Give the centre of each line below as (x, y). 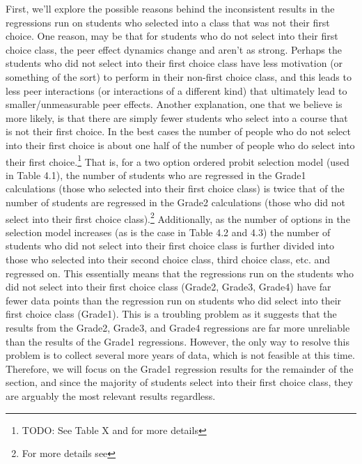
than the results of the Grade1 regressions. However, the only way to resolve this (178, 341)
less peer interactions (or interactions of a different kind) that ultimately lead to (176, 90)
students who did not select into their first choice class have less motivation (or (174, 63)
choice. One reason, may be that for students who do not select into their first (172, 36)
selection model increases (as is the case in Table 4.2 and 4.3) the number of (168, 232)
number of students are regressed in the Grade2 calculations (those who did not (176, 202)
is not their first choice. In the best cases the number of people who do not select (178, 131)
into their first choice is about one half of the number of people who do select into (180, 145)
